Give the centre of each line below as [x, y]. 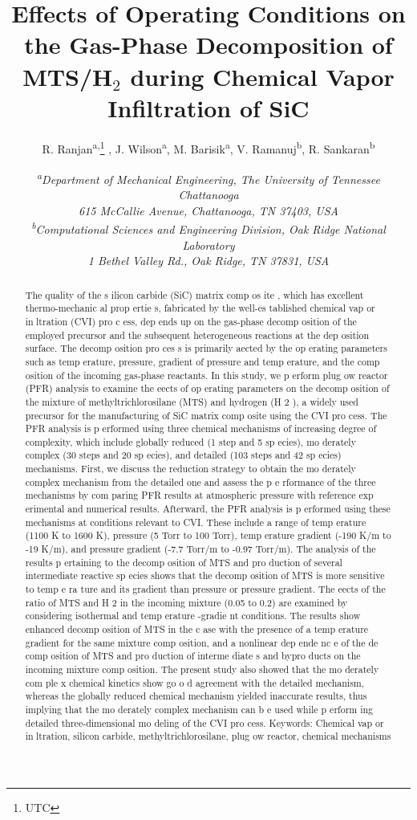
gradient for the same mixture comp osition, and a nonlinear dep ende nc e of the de [202, 642]
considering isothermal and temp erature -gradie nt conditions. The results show [193, 616]
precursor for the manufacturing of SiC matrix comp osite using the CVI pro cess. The [206, 415]
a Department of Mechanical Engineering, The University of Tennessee [208, 177]
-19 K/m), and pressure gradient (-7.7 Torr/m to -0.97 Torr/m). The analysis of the [200, 549]
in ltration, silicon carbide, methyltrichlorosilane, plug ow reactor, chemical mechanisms [208, 736]
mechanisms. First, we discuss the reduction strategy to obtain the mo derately [190, 469]
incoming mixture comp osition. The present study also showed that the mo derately [202, 669]
